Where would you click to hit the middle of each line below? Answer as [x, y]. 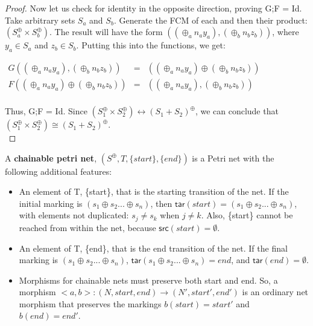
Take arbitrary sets [40, 20]
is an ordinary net [275, 292]
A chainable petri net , [51, 158]
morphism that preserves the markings [90, 303]
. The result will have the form [106, 32]
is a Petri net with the [233, 158]
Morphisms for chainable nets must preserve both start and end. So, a [148, 280]
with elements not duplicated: [74, 215]
